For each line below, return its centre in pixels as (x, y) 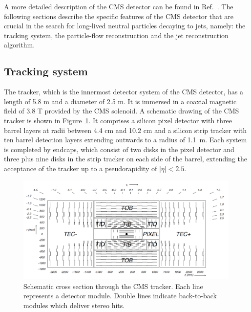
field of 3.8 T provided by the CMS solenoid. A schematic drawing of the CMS (122, 111)
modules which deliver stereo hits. (74, 305)
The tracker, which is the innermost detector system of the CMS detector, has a (124, 92)
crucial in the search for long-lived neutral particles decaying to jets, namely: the (125, 26)
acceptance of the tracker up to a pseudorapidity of (81, 168)
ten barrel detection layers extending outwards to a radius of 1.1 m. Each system (125, 140)
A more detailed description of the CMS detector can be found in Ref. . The (119, 6)
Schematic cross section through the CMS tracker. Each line (113, 286)
